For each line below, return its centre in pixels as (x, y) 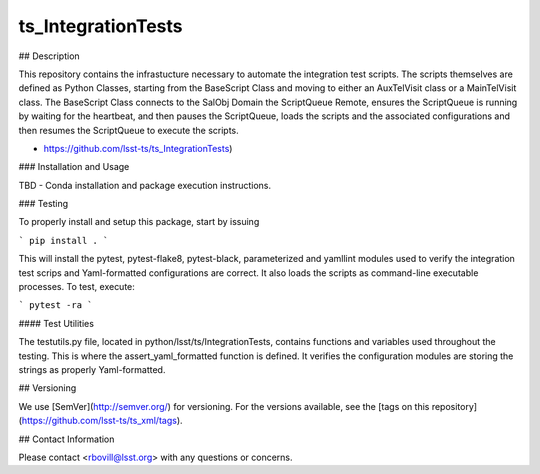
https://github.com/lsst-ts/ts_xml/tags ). (102, 421)
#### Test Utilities (56, 323)
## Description (49, 56)
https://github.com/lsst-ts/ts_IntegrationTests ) (138, 148)
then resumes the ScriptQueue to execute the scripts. (128, 130)
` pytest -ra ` (56, 305)
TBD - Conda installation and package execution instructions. (145, 185)
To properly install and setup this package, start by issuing (139, 222)
